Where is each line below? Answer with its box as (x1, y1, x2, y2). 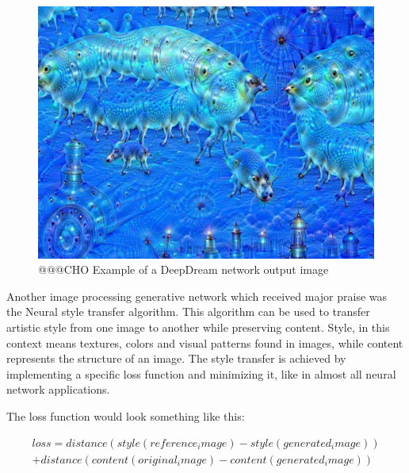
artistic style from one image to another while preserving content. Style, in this (6, 318, 390, 335)
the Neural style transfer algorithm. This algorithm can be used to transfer (6, 303, 370, 320)
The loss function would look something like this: (6, 407, 245, 424)
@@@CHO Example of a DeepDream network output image (38, 261, 329, 278)
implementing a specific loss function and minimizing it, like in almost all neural (6, 365, 396, 382)
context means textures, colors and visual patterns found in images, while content (6, 334, 403, 351)
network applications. (6, 381, 110, 398)
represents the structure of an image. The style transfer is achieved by (6, 350, 346, 367)
